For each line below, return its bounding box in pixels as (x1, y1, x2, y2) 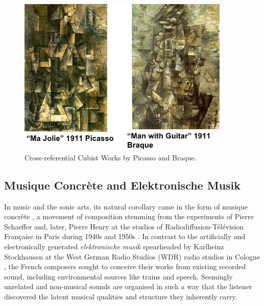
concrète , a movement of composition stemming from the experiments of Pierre (4, 211, 254, 222)
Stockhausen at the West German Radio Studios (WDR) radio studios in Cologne (4, 251, 260, 262)
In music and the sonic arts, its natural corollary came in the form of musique (4, 201, 248, 212)
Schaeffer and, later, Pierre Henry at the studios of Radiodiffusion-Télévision (4, 221, 244, 231)
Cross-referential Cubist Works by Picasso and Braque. (25, 152, 197, 162)
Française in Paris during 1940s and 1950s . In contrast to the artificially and (4, 231, 246, 242)
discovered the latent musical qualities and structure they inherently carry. (4, 291, 237, 301)
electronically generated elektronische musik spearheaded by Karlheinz (4, 241, 224, 251)
